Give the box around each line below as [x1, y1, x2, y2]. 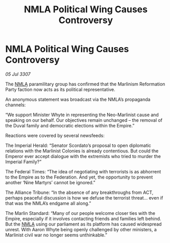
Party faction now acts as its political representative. [5, 86, 116, 93]
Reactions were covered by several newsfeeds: [5, 132, 105, 139]
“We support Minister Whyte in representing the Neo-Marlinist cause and [5, 112, 159, 118]
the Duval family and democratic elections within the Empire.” [5, 122, 135, 128]
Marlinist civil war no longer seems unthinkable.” [5, 232, 107, 238]
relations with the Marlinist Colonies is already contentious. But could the [5, 147, 159, 154]
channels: [5, 101, 26, 108]
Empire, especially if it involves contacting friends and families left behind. [5, 215, 162, 222]
